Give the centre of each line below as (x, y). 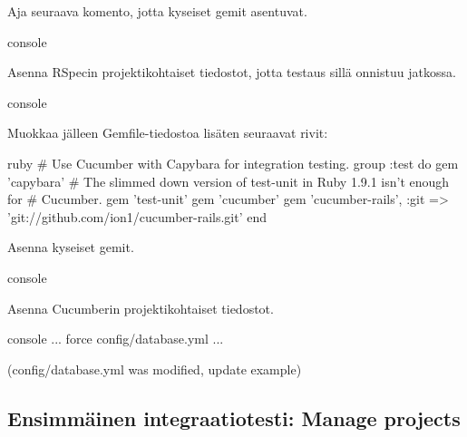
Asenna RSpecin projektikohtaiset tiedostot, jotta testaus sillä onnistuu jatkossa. (232, 72)
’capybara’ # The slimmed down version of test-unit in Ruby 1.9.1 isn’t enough (229, 181)
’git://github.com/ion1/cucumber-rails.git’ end (137, 216)
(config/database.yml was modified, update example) (155, 369)
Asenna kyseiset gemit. (71, 247)
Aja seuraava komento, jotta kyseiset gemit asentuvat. (157, 11)
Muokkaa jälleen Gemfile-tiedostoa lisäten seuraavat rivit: (168, 133)
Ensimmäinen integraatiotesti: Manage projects (234, 418)
